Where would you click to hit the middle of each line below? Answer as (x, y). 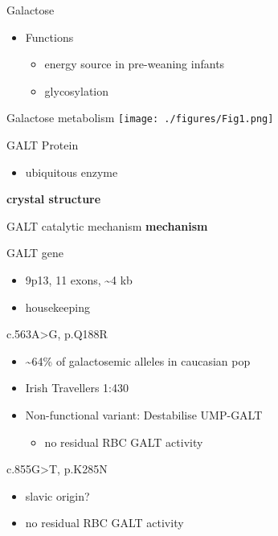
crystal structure (54, 199)
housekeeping (57, 307)
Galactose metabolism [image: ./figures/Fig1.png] (140, 118)
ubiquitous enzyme (72, 172)
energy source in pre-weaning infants (135, 64)
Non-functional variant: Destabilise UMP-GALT (144, 414)
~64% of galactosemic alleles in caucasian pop (138, 360)
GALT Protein (43, 145)
